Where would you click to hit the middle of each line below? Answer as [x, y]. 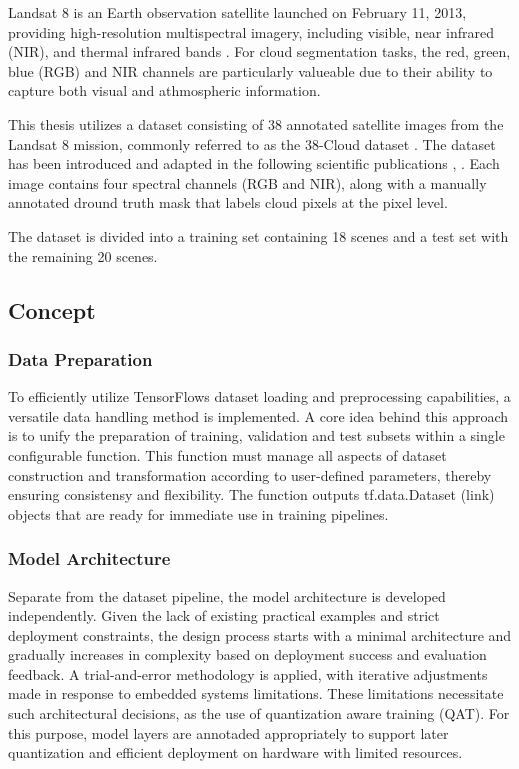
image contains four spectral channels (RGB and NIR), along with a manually [247, 182]
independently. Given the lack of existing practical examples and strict [224, 615]
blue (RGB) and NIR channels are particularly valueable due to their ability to [250, 70]
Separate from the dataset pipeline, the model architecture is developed [227, 595]
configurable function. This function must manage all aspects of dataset [227, 454]
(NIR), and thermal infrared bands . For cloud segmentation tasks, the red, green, [259, 51]
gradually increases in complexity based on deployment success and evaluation [247, 654]
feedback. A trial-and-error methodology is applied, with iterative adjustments [248, 673]
